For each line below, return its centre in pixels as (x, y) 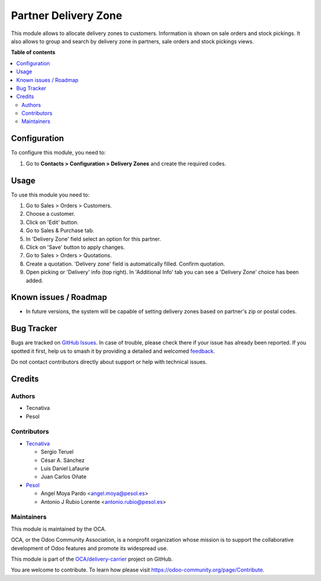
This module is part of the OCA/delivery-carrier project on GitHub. (92, 559)
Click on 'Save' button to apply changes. (75, 247)
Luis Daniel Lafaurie (65, 469)
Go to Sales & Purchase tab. (60, 230)
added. (34, 280)
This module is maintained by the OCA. (59, 529)
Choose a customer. (51, 214)
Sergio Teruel (57, 452)
